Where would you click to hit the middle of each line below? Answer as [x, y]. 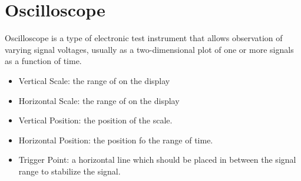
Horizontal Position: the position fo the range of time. [116, 140]
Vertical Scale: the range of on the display [94, 80]
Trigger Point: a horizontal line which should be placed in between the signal [157, 160]
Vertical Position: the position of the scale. [95, 120]
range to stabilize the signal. [70, 171]
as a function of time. [43, 61]
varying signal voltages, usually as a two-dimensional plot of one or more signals [149, 49]
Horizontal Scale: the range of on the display [99, 100]
